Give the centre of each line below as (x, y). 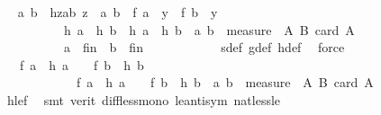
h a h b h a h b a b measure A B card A (209, 29)
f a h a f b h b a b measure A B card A (225, 82)
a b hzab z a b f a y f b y (118, 12)
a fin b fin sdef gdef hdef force (204, 47)
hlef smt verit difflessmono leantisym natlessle (144, 99)
